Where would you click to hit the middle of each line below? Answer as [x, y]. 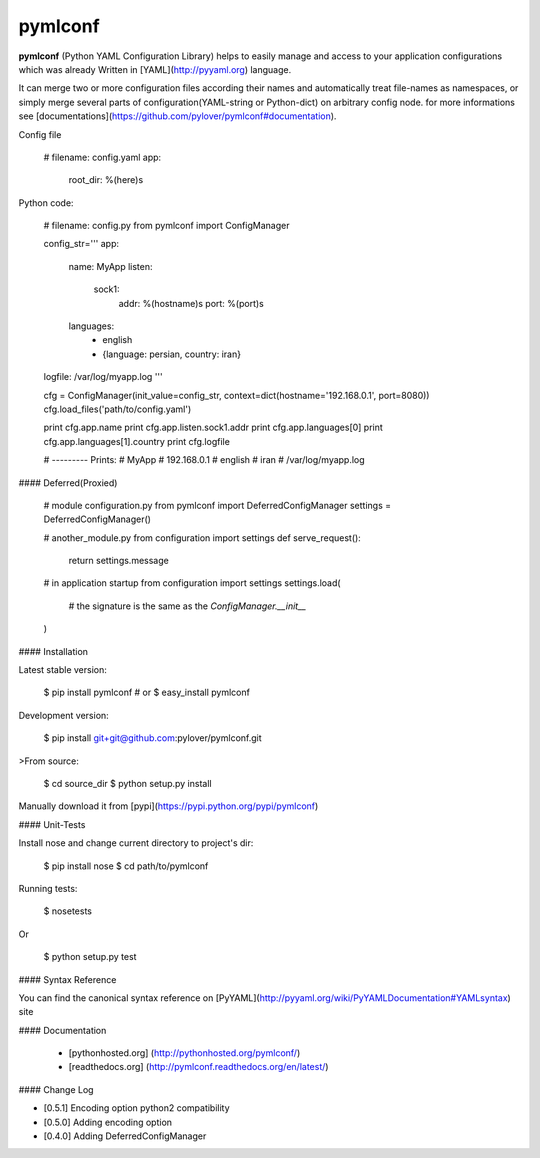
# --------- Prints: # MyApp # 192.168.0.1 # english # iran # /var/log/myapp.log [204, 460]
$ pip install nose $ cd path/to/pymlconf [126, 866]
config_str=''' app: [81, 244]
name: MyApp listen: [110, 266]
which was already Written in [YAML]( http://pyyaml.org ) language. [155, 69]
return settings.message [118, 561]
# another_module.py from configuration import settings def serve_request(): [202, 537]
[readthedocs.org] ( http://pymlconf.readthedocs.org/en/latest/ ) [198, 1067]
